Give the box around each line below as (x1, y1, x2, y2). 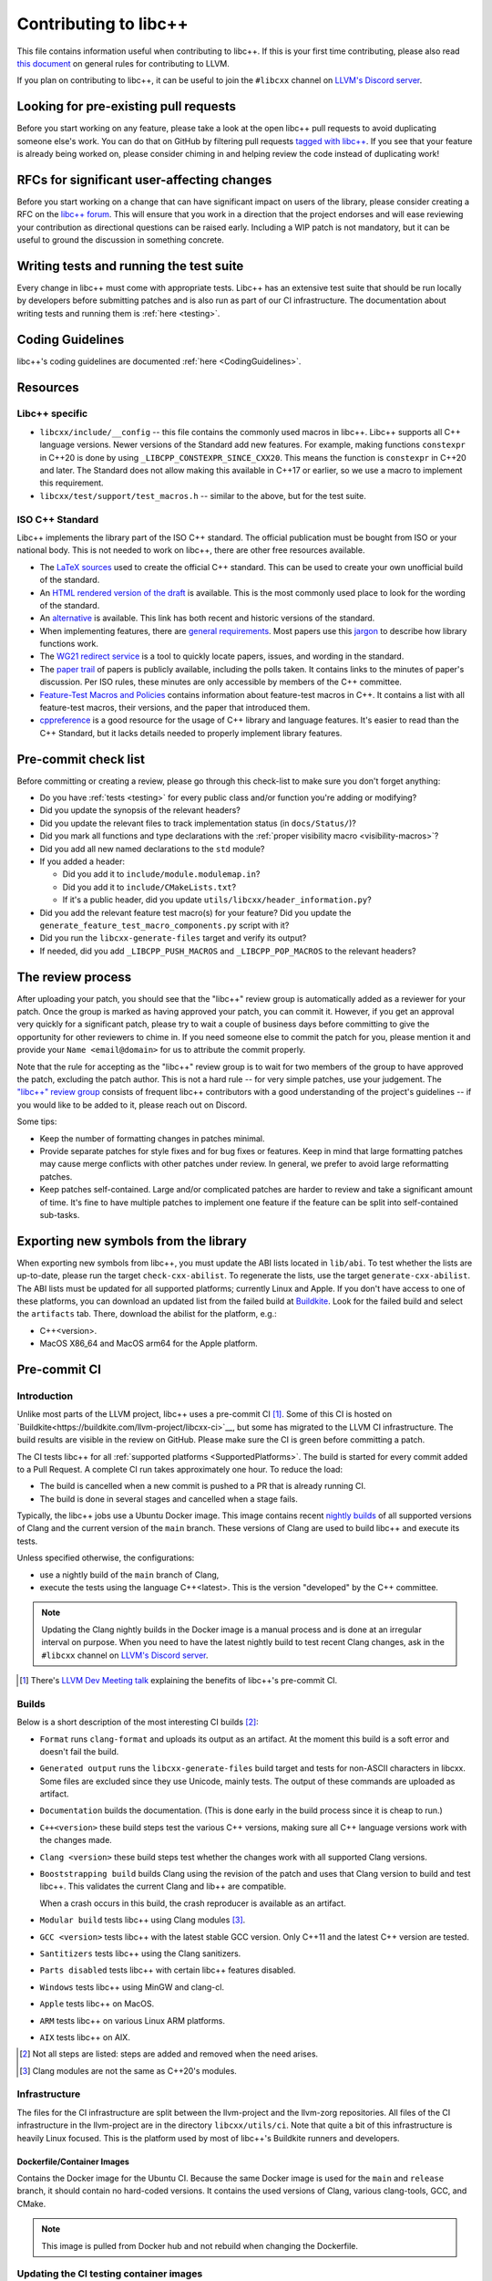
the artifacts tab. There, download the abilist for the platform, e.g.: (16, 1308, 277, 1319)
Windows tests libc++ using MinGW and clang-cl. (39, 1981, 225, 1993)
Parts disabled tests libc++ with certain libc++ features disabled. (39, 1964, 296, 1975)
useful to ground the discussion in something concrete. (16, 234, 225, 245)
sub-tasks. (39, 1209, 80, 1220)
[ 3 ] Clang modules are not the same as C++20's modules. (19, 2065, 237, 2076)
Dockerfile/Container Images (16, 2156, 129, 2167)
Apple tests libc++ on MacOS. (39, 1998, 155, 2009)
